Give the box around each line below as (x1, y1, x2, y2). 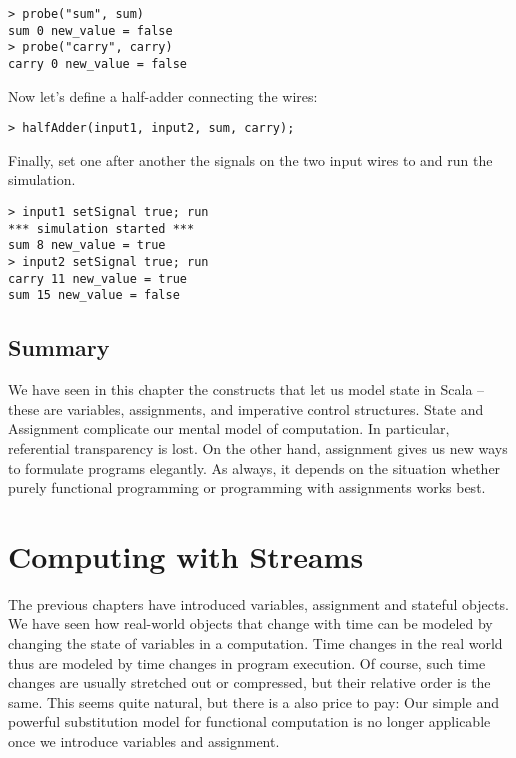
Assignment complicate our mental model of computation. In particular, (8, 418, 450, 439)
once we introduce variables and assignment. (8, 731, 280, 752)
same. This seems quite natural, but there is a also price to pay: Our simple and (8, 691, 500, 712)
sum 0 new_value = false (8, 23, 173, 38)
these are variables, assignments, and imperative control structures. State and (8, 398, 484, 419)
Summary (8, 332, 110, 363)
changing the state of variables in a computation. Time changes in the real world (8, 633, 503, 654)
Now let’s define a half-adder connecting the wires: (8, 85, 318, 106)
